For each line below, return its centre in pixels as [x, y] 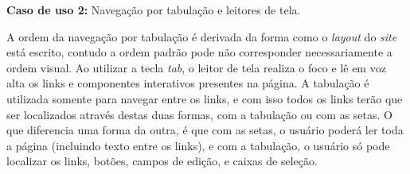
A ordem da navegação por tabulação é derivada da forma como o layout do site [202, 36]
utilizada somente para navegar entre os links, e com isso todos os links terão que [205, 98]
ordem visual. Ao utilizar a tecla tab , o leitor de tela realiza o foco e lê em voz [196, 67]
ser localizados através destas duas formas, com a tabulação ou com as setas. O [199, 114]
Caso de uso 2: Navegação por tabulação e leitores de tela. [154, 10]
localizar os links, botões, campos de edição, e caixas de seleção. [162, 161]
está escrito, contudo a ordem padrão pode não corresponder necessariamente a [199, 52]
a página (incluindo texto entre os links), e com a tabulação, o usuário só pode [198, 145]
